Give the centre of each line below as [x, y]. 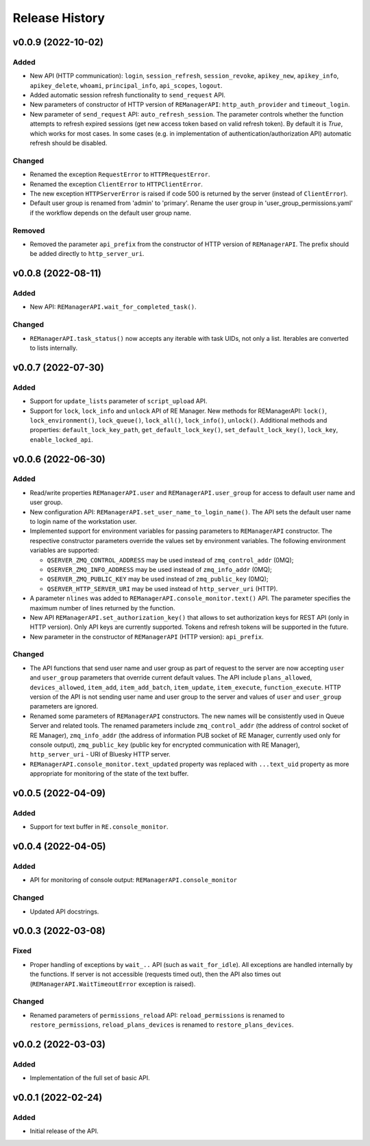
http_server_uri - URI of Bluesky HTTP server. [100, 754]
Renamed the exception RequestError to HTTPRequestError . [120, 174]
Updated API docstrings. [64, 911]
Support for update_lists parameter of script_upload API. [119, 401]
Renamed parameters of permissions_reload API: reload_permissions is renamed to [157, 1015]
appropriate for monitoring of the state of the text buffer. [109, 774]
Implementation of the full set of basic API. [90, 1078]
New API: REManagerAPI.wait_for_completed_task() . [113, 307]
